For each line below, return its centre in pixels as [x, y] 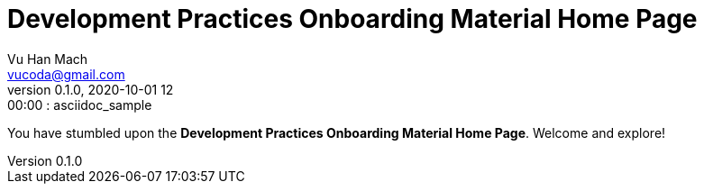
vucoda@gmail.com [66, 74]
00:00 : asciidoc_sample [80, 105]
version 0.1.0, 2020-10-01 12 [91, 89]
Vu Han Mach [48, 59]
